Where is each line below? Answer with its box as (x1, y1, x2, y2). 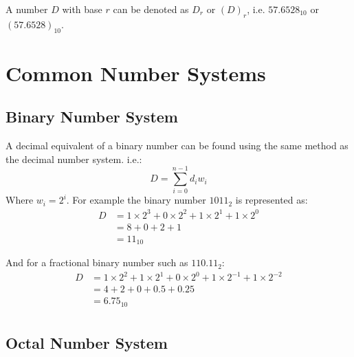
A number (5, 2, 48, 16)
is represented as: (235, 193, 308, 207)
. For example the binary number (66, 193, 206, 207)
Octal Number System (5, 332, 168, 354)
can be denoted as (113, 2, 189, 16)
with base (62, 2, 102, 16)
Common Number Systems (5, 58, 266, 87)
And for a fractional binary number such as (5, 255, 188, 270)
